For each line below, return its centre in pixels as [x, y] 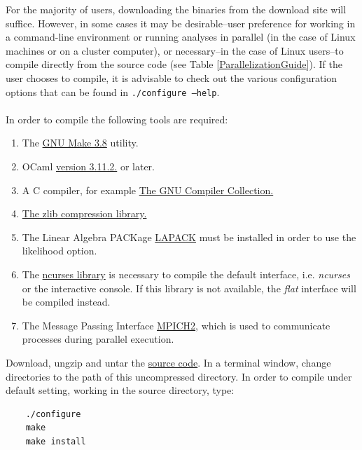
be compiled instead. [66, 302]
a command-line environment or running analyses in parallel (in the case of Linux [181, 37]
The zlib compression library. [84, 213]
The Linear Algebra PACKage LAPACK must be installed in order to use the [189, 237]
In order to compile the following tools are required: [117, 119]
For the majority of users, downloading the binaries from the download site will [176, 9]
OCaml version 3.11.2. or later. [88, 166]
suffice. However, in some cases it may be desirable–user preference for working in [181, 23]
